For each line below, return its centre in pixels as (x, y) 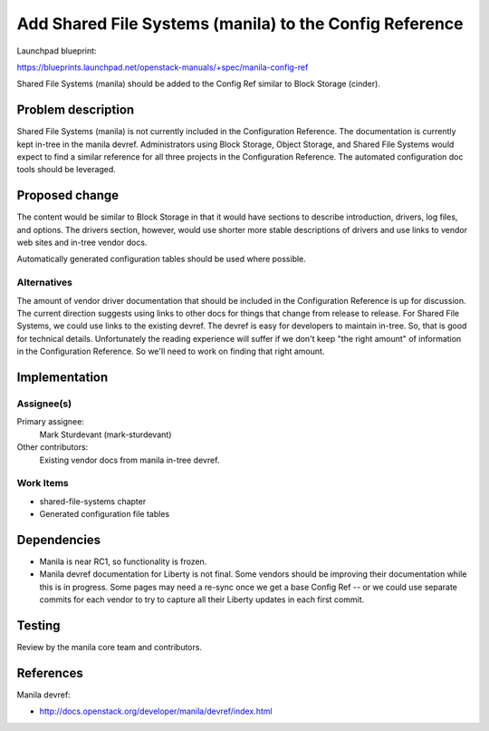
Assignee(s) (44, 404)
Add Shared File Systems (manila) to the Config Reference (240, 24)
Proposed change (68, 195)
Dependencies (59, 540)
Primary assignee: (51, 422)
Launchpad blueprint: (57, 51)
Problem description (76, 110)
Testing (38, 625)
